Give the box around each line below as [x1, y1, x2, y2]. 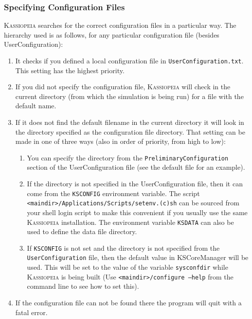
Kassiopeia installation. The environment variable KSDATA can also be [27, 217, 234, 227]
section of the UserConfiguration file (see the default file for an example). [27, 162, 245, 172]
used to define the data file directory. [27, 226, 137, 237]
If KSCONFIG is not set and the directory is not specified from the [27, 242, 220, 253]
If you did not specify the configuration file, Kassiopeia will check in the [15, 81, 231, 92]
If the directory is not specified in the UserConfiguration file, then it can [27, 179, 243, 189]
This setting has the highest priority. [15, 65, 125, 75]
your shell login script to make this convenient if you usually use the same [27, 207, 248, 217]
